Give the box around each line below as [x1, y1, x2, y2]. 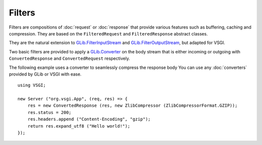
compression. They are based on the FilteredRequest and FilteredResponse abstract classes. [9, 31, 208, 36]
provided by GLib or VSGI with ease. [9, 71, 82, 77]
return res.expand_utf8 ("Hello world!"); [27, 123, 131, 129]
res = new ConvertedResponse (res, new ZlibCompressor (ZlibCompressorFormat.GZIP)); [27, 103, 238, 109]
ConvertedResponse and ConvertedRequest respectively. [9, 56, 131, 62]
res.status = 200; [27, 110, 72, 115]
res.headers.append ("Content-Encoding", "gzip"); [27, 116, 151, 122]
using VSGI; [17, 82, 46, 88]
